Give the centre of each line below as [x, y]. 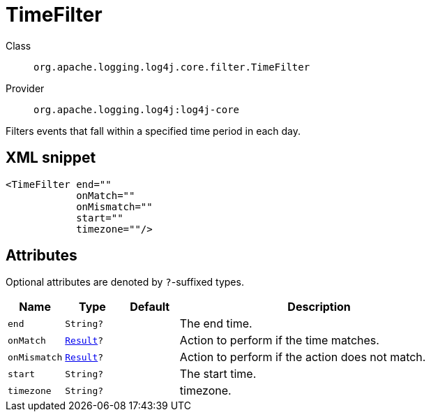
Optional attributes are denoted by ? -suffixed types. [125, 282]
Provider [25, 88]
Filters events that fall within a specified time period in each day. [153, 131]
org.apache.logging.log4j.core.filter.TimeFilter [172, 67]
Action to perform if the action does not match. [303, 357]
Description [319, 307]
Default [150, 307]
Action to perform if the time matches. [279, 341]
